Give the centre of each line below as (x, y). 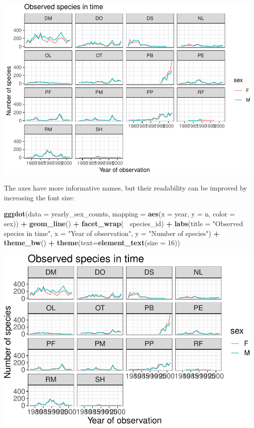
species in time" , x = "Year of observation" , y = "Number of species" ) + (112, 233)
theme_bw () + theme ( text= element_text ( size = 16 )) (92, 243)
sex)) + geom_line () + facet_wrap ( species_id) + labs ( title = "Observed (124, 223)
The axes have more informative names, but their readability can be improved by (126, 188)
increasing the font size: (39, 197)
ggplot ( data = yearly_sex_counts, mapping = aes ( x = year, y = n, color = (119, 214)
